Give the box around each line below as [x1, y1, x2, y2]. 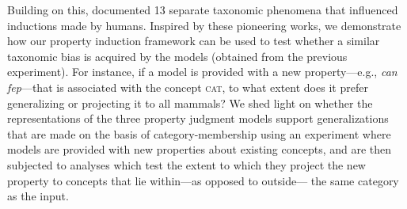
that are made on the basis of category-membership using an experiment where [7, 125, 391, 142]
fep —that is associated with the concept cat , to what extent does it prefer [7, 78, 368, 95]
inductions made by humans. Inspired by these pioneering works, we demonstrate [7, 17, 401, 33]
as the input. [7, 188, 69, 204]
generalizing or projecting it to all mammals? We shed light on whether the [7, 94, 373, 111]
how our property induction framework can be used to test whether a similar [7, 32, 380, 49]
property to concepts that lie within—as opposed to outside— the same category [7, 172, 399, 188]
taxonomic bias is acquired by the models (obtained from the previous [7, 47, 348, 64]
